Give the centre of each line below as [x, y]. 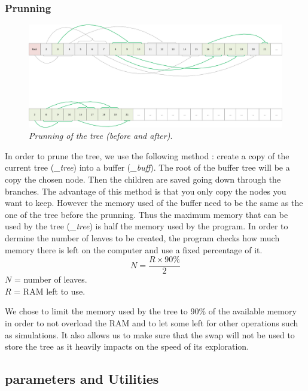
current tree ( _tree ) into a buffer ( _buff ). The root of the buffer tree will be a [147, 167]
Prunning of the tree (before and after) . [101, 136]
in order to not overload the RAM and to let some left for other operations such [152, 323]
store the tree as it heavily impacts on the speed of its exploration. [127, 346]
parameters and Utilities [82, 379]
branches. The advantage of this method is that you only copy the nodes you [146, 191]
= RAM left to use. [50, 291]
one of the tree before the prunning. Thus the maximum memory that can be [147, 214]
